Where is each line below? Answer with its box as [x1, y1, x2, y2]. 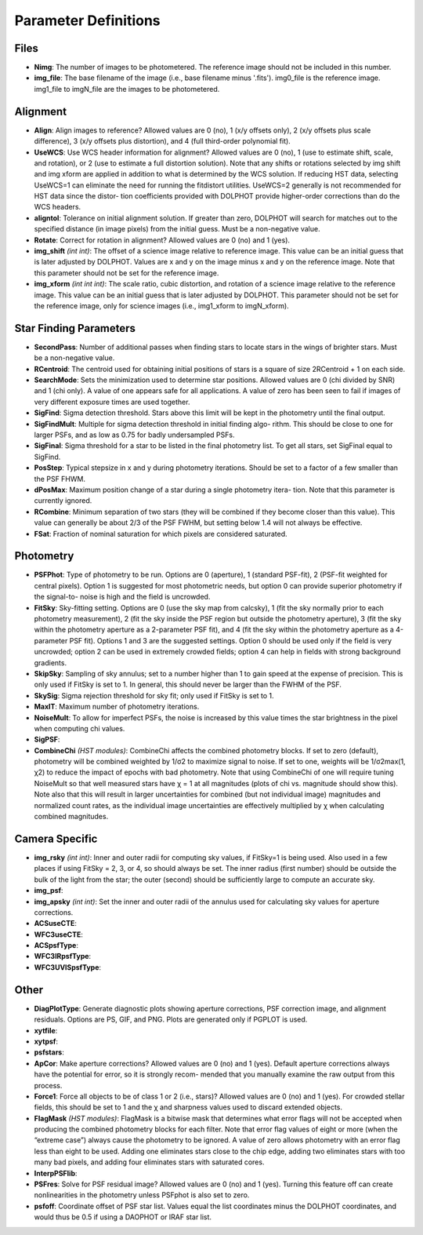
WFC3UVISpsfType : [34, 962, 102, 972]
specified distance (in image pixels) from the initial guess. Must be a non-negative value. [34, 224, 320, 234]
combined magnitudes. [34, 812, 109, 822]
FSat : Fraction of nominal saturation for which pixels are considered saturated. [34, 529, 287, 538]
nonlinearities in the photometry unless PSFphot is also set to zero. [34, 1190, 250, 1200]
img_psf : [34, 886, 63, 895]
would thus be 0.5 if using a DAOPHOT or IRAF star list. [34, 1212, 211, 1222]
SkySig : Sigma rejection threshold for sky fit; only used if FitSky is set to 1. [34, 690, 274, 700]
